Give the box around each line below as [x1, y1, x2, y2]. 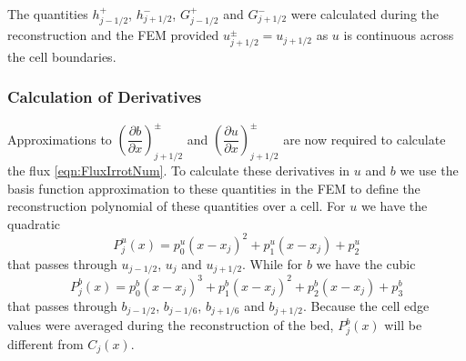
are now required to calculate [283, 129, 446, 148]
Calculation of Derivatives [7, 85, 202, 108]
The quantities [7, 5, 88, 23]
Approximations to [7, 129, 112, 148]
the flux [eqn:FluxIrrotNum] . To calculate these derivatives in [7, 160, 350, 179]
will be [384, 316, 422, 335]
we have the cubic [316, 254, 416, 273]
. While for [242, 254, 303, 273]
